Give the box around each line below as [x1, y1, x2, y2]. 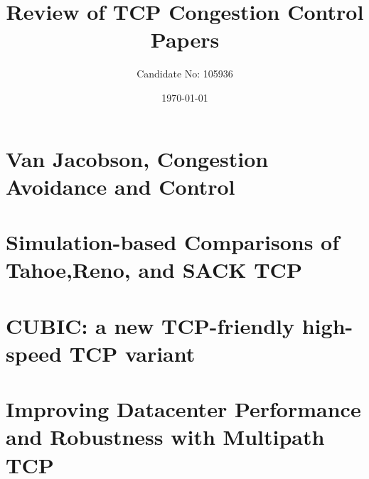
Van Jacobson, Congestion [6, 144, 269, 173]
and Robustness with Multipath [6, 422, 325, 451]
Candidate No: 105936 [137, 66, 233, 81]
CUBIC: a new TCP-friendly [6, 311, 295, 340]
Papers [150, 25, 220, 54]
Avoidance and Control [6, 171, 235, 200]
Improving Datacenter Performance [6, 394, 361, 424]
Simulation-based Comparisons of [6, 227, 340, 257]
